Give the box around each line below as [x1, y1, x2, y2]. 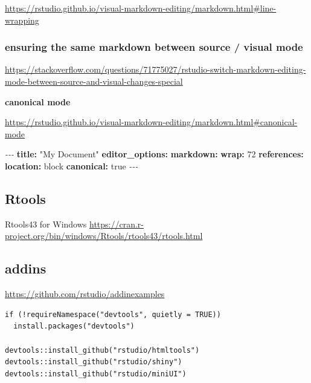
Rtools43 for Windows [5, 217, 87, 230]
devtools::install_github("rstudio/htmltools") [5, 345, 200, 355]
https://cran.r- [89, 217, 144, 230]
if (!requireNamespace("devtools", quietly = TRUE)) [5, 310, 221, 319]
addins [5, 259, 46, 278]
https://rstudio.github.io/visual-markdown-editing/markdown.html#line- [5, 2, 277, 14]
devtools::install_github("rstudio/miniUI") [5, 369, 187, 378]
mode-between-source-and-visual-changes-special [5, 75, 183, 87]
